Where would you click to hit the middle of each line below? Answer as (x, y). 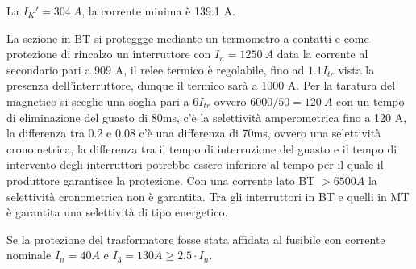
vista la (356, 69)
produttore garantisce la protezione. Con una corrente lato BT (161, 180)
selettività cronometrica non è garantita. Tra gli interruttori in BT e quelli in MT (208, 196)
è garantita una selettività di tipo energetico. (117, 212)
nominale (29, 255)
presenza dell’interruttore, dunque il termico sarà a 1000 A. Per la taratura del (201, 85)
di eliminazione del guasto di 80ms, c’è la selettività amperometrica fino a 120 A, (207, 117)
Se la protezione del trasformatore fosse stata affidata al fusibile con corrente (196, 239)
